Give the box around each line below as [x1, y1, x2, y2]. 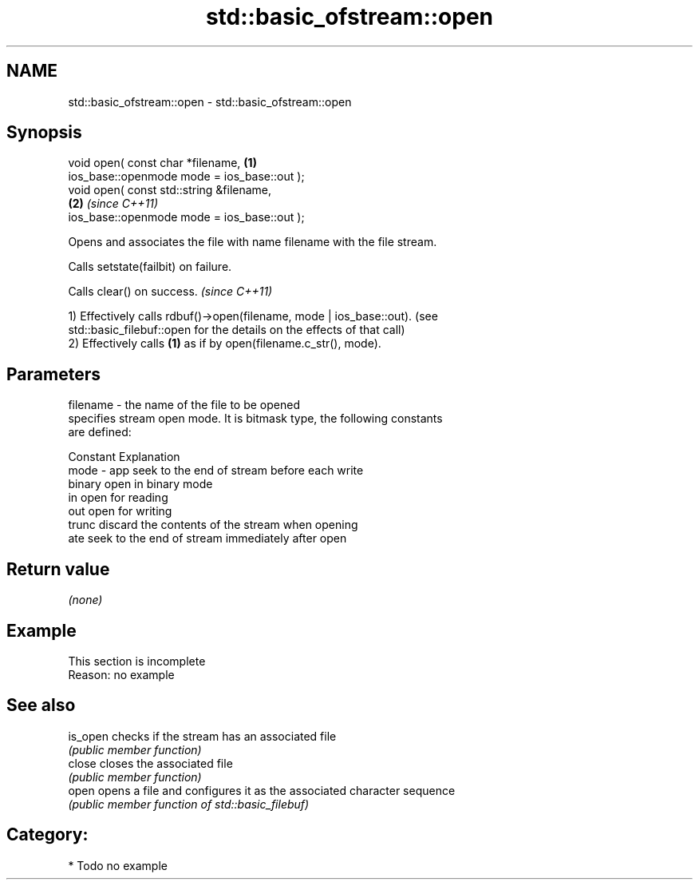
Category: [6, 824, 89, 845]
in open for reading [68, 491, 168, 505]
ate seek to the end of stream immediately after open [68, 531, 347, 546]
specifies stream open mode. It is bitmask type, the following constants [68, 411, 443, 426]
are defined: [68, 425, 132, 439]
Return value [6, 558, 110, 579]
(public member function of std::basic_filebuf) [68, 797, 310, 811]
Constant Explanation [68, 450, 180, 464]
